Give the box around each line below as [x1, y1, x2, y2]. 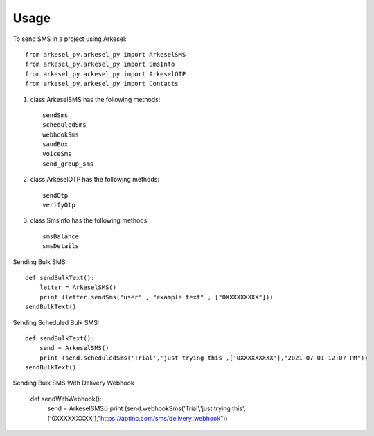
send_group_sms [42, 159, 94, 168]
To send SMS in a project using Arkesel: [12, 35, 127, 43]
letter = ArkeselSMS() [39, 284, 117, 291]
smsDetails [42, 243, 80, 250]
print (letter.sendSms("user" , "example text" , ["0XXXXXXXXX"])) [39, 293, 274, 301]
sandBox [42, 141, 69, 148]
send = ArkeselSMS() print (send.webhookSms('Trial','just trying [47, 404, 231, 412]
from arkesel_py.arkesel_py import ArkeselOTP [25, 70, 186, 78]
